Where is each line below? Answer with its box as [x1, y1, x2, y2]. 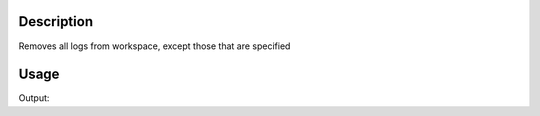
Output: [18, 92, 50, 104]
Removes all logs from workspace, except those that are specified [18, 40, 291, 52]
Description [18, 13, 94, 30]
